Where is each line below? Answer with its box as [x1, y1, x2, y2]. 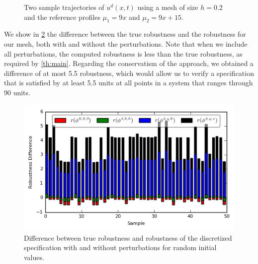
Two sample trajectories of [24, 2, 104, 12]
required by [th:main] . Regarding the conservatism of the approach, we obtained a [4, 58, 254, 68]
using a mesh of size [137, 2, 198, 12]
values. [24, 252, 44, 262]
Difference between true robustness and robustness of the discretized [24, 232, 232, 243]
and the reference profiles [24, 11, 100, 22]
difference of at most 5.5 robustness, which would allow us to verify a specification [4, 67, 254, 78]
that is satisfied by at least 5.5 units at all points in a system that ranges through [4, 77, 253, 88]
